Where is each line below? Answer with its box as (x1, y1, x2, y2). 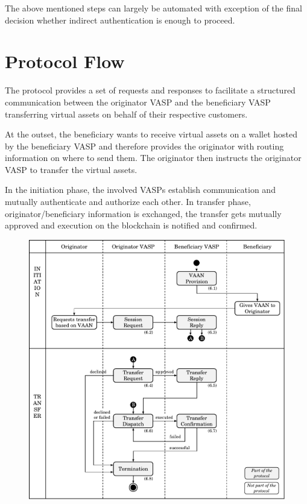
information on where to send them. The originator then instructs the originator (5, 151, 302, 164)
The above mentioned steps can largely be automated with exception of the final (5, 2, 302, 14)
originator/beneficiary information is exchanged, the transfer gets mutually (5, 207, 282, 219)
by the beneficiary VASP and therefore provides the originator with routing (5, 139, 284, 152)
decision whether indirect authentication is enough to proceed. (5, 13, 235, 26)
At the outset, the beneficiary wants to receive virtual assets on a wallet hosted (5, 128, 298, 140)
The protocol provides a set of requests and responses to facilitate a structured (5, 84, 296, 96)
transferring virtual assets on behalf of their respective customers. (5, 107, 248, 120)
